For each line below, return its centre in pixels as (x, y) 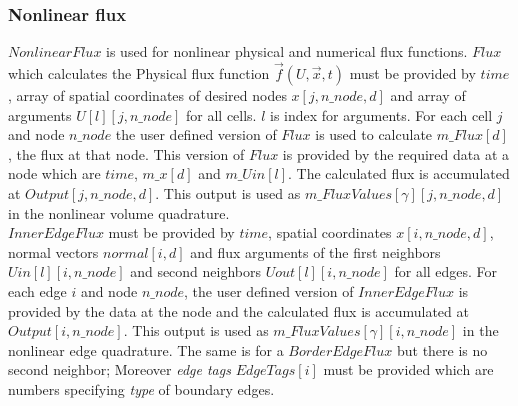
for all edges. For (446, 271)
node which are (54, 173)
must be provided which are (408, 369)
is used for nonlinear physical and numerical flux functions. (287, 51)
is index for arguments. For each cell (381, 114)
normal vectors (53, 251)
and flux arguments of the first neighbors (315, 251)
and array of (428, 95)
